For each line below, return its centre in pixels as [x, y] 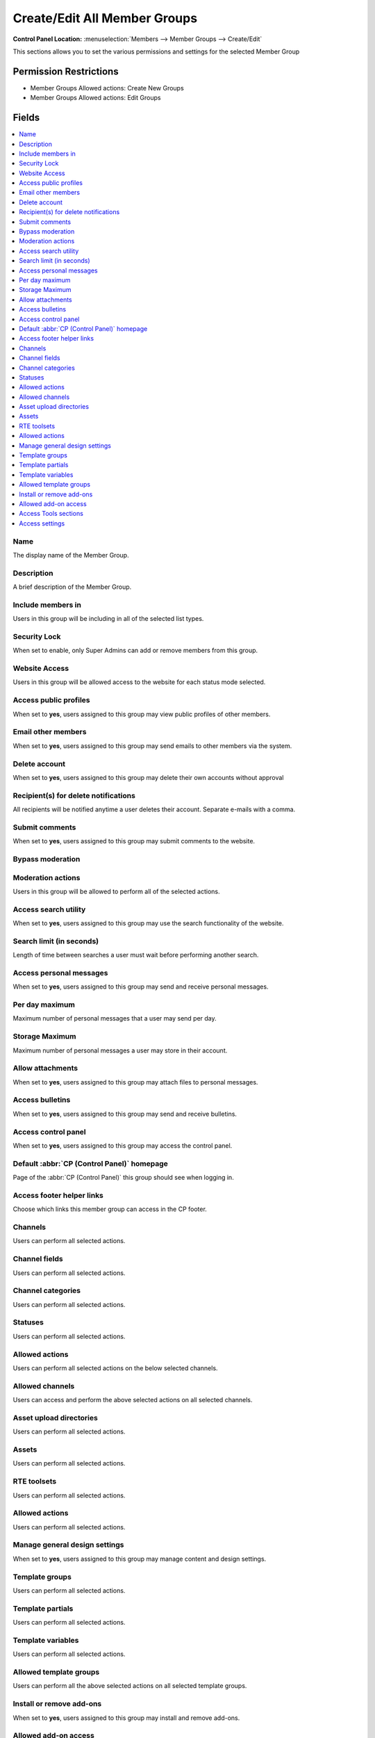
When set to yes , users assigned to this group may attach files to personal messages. [135, 1082]
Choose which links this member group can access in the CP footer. [110, 1209]
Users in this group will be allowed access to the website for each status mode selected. [139, 682]
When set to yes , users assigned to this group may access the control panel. [123, 1146]
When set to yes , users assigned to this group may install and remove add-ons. [126, 1718]
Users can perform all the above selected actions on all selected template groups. [130, 1686]
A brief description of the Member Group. [72, 587]
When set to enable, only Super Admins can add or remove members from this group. [135, 651]
